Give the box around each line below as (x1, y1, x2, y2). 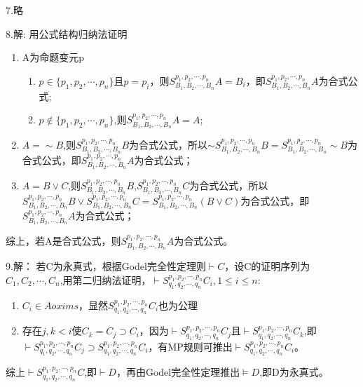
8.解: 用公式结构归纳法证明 (6, 26, 128, 41)
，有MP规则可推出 (148, 339, 233, 353)
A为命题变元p (22, 50, 85, 64)
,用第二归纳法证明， (60, 272, 151, 287)
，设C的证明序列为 (224, 259, 310, 273)
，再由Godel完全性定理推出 (116, 365, 240, 379)
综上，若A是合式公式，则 (6, 233, 121, 248)
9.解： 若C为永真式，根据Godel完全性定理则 (6, 259, 206, 273)
